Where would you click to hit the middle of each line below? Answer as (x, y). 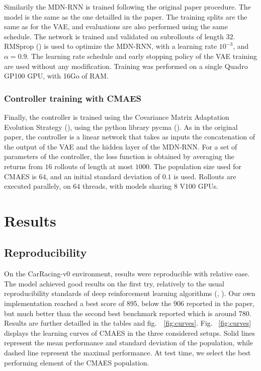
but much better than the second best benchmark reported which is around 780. (128, 313)
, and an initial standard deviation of (103, 176)
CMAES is (20, 176)
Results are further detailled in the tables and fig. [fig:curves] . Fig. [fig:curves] (128, 323)
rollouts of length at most (94, 166)
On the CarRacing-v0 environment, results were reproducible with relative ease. (127, 274)
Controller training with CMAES (73, 98)
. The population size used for (195, 166)
